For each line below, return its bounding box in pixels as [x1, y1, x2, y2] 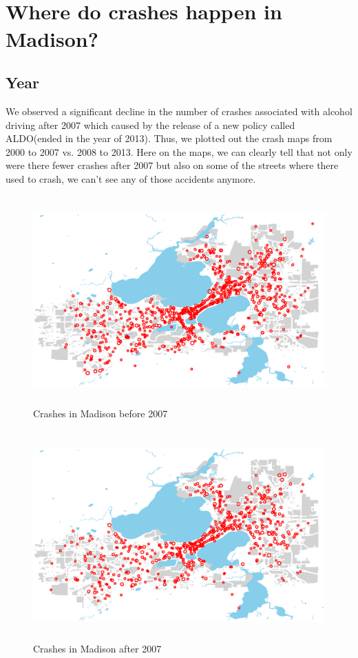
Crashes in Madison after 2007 [33, 641, 162, 656]
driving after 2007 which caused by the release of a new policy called [6, 117, 295, 132]
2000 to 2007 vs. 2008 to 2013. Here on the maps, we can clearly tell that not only [6, 144, 352, 159]
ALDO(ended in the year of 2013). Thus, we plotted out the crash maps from [6, 131, 333, 146]
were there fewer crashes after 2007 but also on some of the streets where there [6, 158, 339, 172]
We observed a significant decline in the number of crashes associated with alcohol [6, 103, 352, 118]
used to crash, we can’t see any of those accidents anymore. [6, 171, 256, 186]
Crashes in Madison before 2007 [33, 406, 168, 421]
